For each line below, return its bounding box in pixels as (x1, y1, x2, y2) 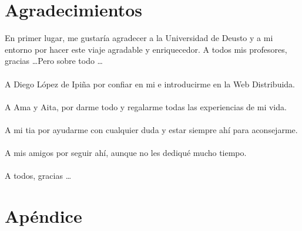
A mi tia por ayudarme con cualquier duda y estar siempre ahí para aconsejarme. (5, 123, 298, 135)
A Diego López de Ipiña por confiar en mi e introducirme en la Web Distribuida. (5, 77, 295, 90)
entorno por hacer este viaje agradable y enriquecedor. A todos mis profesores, (5, 43, 287, 55)
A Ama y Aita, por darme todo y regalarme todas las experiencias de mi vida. (5, 100, 287, 113)
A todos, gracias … (5, 169, 72, 182)
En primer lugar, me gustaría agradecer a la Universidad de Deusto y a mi (5, 32, 273, 44)
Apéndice (5, 204, 82, 228)
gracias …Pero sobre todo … (5, 55, 103, 67)
